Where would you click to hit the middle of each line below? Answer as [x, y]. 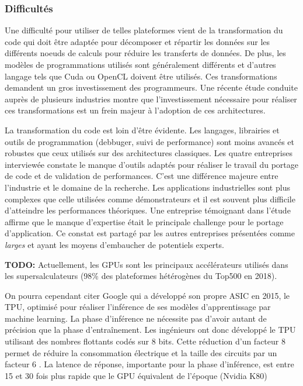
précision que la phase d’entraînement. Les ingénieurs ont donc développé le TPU [150, 330]
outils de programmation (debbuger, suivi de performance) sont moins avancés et [150, 141]
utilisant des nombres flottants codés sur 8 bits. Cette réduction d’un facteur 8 [145, 341]
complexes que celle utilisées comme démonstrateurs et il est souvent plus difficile [150, 199]
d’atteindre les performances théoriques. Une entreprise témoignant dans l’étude [148, 210]
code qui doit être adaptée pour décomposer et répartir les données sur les [137, 41]
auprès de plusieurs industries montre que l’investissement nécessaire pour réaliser [151, 99]
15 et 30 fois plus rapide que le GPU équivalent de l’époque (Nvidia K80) [136, 375]
